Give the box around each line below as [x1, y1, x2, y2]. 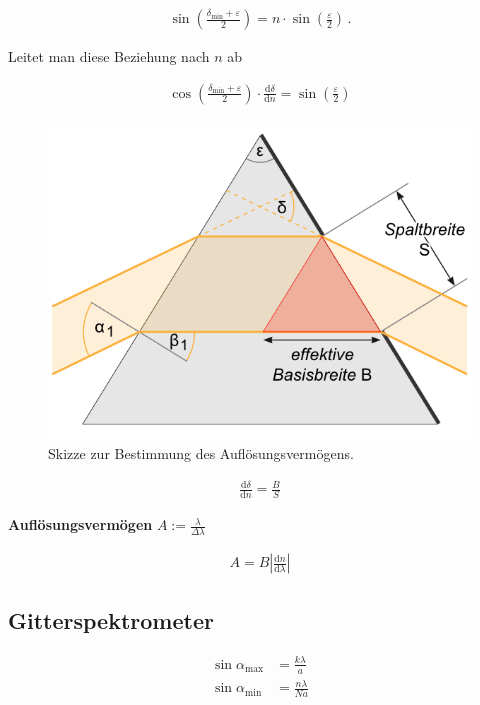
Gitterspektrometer [8, 605, 214, 636]
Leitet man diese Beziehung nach [8, 46, 210, 67]
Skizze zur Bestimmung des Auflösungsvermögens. [48, 443, 354, 464]
